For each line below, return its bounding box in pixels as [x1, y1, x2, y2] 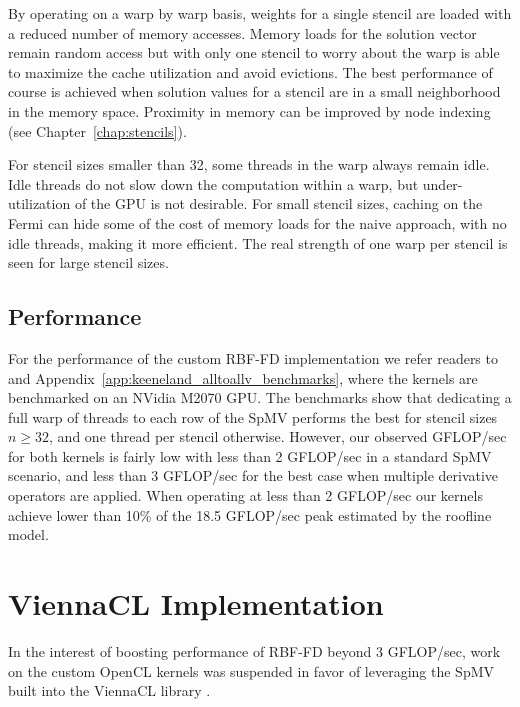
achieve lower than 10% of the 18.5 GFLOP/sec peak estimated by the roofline [8, 504, 492, 525]
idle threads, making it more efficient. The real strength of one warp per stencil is [8, 232, 508, 253]
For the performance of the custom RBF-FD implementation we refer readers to [8, 347, 498, 368]
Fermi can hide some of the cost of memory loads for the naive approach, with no [8, 212, 507, 233]
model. [8, 524, 49, 545]
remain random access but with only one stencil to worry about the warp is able [8, 42, 500, 63]
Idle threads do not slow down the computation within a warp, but [8, 173, 419, 194]
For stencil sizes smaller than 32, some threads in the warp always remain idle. [8, 154, 490, 175]
